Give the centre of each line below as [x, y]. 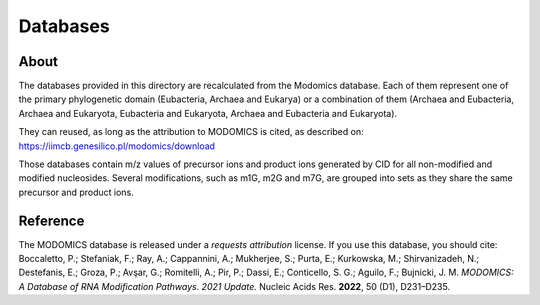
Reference [51, 220]
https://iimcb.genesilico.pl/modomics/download [116, 146]
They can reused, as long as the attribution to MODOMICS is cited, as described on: [191, 132]
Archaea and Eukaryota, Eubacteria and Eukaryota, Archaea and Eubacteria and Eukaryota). [208, 113]
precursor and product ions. [76, 192]
